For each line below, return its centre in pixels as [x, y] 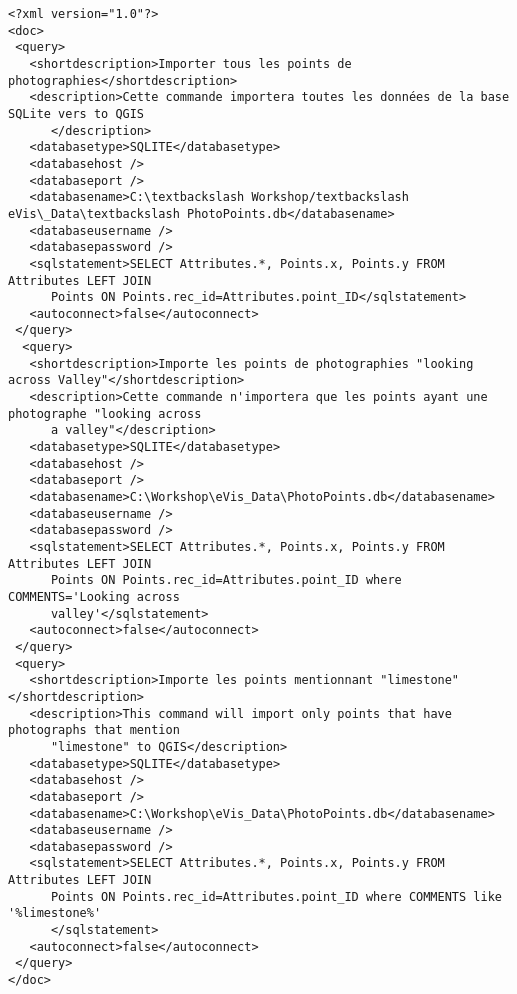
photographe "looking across [105, 413]
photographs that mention [94, 730]
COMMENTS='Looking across [94, 596]
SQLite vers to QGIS [76, 113]
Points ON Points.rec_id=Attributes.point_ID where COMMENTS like [276, 896]
